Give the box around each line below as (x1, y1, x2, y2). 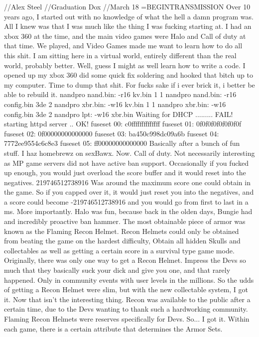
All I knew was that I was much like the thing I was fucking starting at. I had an (4, 21, 252, 31)
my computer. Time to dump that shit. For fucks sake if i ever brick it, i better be (4, 79, 255, 90)
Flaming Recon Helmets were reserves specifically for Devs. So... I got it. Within (4, 314, 250, 324)
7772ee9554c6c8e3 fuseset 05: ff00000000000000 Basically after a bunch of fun (4, 138, 240, 148)
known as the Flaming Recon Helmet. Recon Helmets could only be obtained (4, 225, 239, 236)
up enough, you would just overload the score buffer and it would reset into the (4, 167, 246, 178)
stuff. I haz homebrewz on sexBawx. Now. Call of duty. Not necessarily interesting (4, 147, 255, 158)
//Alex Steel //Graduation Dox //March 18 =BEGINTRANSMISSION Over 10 (4, 1, 251, 11)
